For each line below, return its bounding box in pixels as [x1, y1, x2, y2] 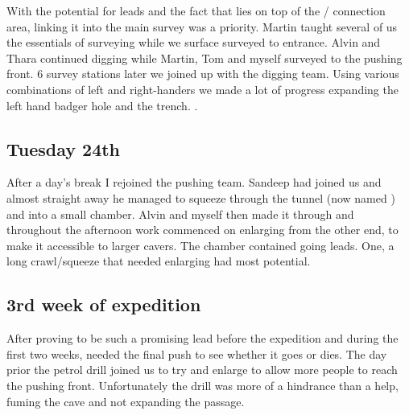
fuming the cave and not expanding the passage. [6, 392, 245, 409]
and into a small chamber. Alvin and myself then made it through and [6, 205, 354, 222]
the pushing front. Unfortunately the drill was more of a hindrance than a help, [6, 376, 399, 393]
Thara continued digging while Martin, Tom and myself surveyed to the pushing [6, 49, 403, 66]
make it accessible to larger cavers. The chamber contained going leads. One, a [6, 236, 395, 253]
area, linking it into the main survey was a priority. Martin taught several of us [6, 18, 398, 35]
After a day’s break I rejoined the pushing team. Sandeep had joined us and [6, 174, 382, 191]
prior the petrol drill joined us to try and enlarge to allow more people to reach [6, 361, 398, 378]
